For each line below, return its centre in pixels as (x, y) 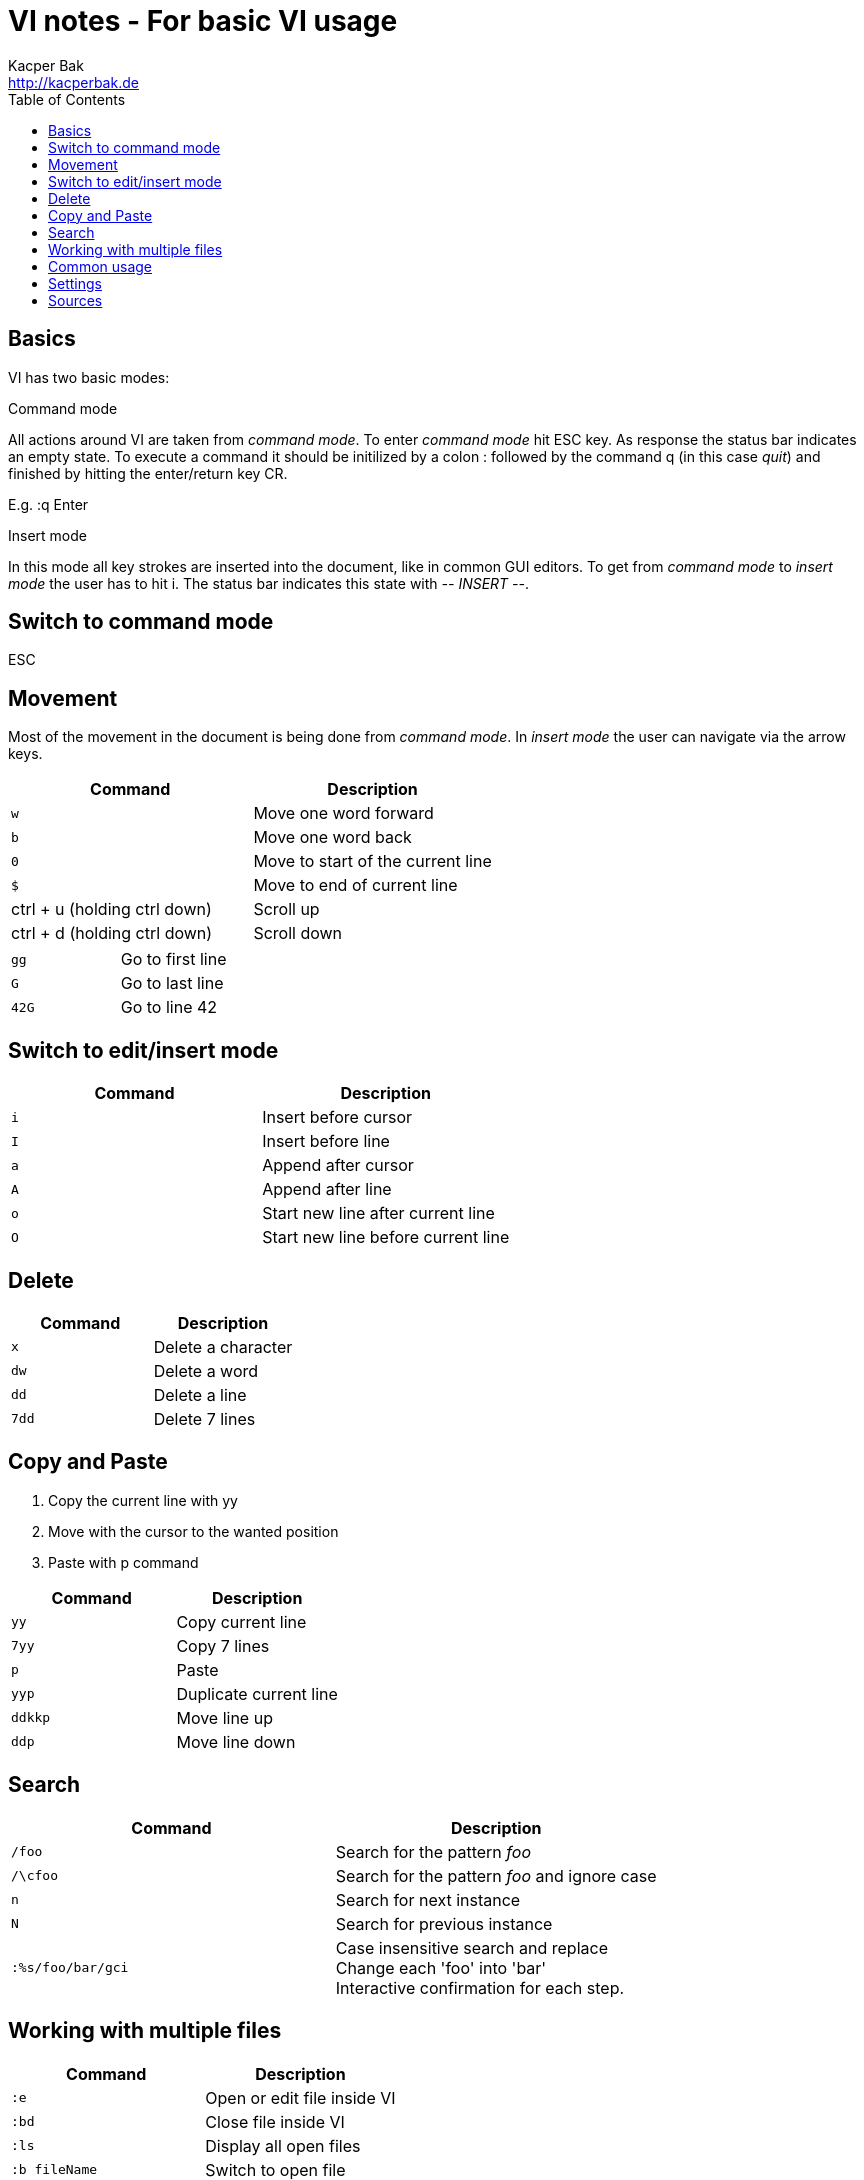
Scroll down (298, 933)
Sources (75, 300)
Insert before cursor (337, 1117)
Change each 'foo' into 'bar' (441, 1967)
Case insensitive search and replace (471, 1947)
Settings (75, 283)
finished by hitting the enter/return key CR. (148, 473)
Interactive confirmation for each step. (480, 1987)
